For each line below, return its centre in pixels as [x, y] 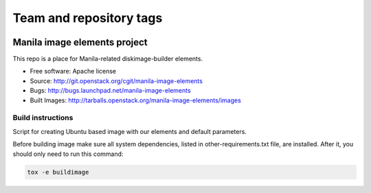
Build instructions [43, 118]
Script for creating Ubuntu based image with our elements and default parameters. [130, 131]
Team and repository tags [88, 18]
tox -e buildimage [58, 172]
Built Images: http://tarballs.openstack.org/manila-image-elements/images [136, 100]
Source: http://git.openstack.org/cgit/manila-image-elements [116, 81]
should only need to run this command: [68, 154]
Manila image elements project [80, 42]
